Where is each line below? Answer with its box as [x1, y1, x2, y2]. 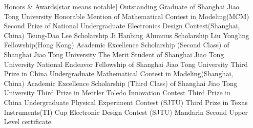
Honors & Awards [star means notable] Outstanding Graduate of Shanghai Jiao [4, 1, 239, 11]
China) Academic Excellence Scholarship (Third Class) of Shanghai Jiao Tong [4, 78, 237, 88]
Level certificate [4, 116, 51, 127]
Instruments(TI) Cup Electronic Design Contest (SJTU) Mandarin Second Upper [4, 107, 248, 117]
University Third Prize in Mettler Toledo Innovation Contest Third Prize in [4, 87, 231, 98]
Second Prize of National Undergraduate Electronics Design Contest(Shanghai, [4, 21, 240, 31]
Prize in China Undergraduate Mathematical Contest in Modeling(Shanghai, [4, 68, 233, 79]
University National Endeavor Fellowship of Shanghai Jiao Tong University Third [4, 59, 248, 69]
